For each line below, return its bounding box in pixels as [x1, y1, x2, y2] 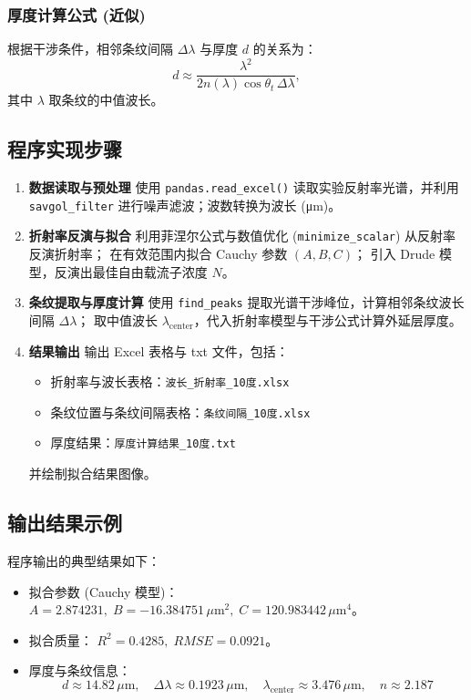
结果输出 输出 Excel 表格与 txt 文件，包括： [28, 341, 289, 360]
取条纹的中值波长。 [48, 90, 164, 109]
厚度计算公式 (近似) [7, 3, 146, 26]
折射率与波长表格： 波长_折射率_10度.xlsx [50, 372, 290, 391]
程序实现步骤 [7, 135, 122, 163]
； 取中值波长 [77, 310, 158, 329]
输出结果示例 [7, 509, 122, 537]
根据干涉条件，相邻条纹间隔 [7, 39, 173, 58]
